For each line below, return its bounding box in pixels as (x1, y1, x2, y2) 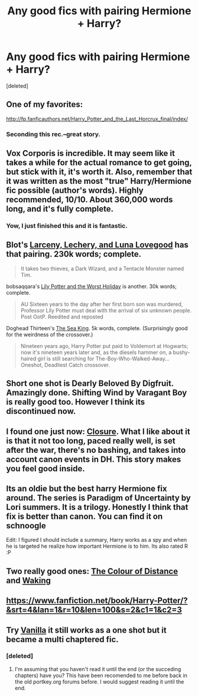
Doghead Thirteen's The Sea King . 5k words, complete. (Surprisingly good (6, 324, 188, 331)
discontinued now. (6, 406, 76, 416)
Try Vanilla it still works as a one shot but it (6, 625, 167, 635)
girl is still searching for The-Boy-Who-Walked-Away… (37, 355, 170, 362)
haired (20, 355, 37, 362)
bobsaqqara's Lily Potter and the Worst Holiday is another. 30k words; (6, 283, 177, 290)
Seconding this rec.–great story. (6, 130, 100, 138)
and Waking (6, 575, 51, 585)
